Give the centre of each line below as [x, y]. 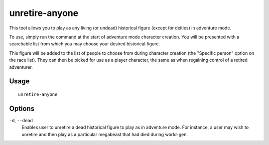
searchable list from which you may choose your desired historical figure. [85, 44]
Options [22, 108]
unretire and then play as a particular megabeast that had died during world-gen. [105, 134]
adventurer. [21, 67]
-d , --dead [21, 120]
